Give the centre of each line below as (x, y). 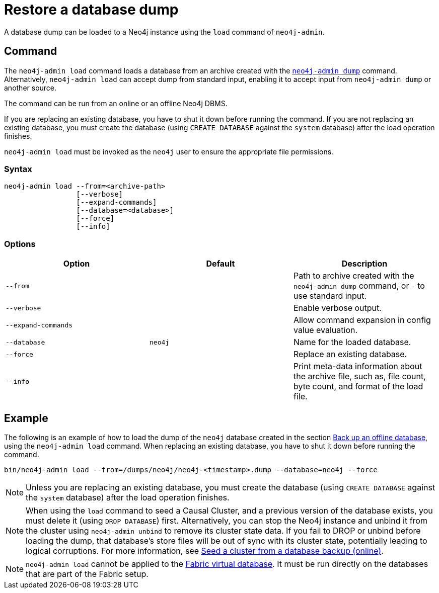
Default (221, 264)
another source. (30, 88)
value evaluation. (325, 330)
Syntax (18, 169)
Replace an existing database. (350, 354)
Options (20, 244)
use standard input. (330, 296)
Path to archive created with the (354, 276)
